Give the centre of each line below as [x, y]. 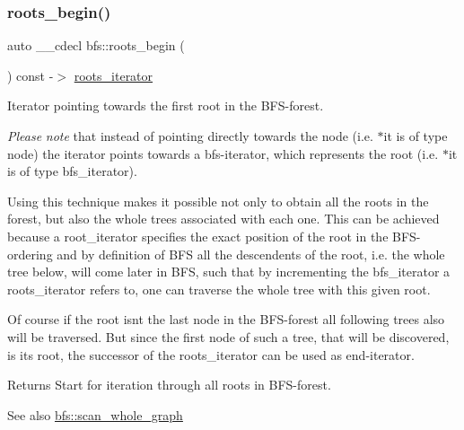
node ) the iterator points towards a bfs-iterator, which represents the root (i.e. [223, 153]
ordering [30, 254]
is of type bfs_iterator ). [72, 171]
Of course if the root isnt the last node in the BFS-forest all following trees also [226, 319]
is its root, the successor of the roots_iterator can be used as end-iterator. [211, 354]
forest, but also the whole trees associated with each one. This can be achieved [223, 219]
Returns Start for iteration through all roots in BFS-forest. [169, 385]
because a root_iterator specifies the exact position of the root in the [198, 236]
